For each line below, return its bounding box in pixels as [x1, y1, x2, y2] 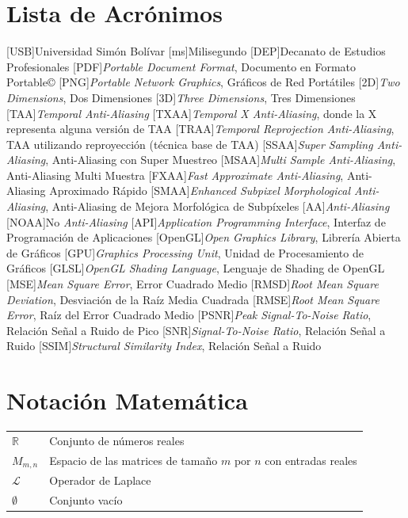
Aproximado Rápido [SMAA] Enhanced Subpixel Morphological [49, 182, 351, 199]
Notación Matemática [6, 384, 248, 417]
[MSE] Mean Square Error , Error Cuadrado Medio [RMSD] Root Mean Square [6, 276, 379, 292]
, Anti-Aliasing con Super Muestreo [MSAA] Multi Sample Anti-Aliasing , [45, 151, 396, 168]
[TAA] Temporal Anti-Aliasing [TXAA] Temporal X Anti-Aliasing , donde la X [6, 105, 377, 121]
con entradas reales [265, 452, 357, 469]
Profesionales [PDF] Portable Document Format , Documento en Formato [6, 58, 357, 74]
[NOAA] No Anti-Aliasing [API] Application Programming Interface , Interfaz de [6, 213, 386, 230]
